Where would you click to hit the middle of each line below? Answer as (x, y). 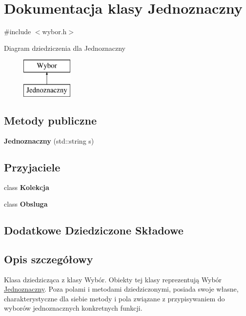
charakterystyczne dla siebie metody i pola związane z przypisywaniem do (114, 298)
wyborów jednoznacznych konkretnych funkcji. (73, 308)
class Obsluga (26, 204)
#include (18, 32)
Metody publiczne (50, 120)
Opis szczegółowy (49, 259)
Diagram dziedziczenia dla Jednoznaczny (65, 48)
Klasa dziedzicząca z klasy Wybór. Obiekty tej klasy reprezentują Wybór (113, 279)
